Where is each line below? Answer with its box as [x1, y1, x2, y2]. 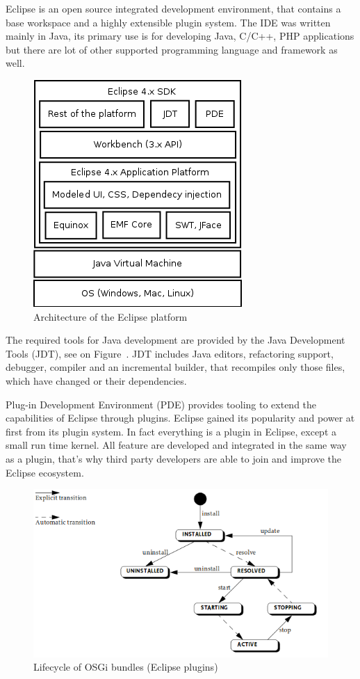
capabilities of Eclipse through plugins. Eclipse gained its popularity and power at [6, 410, 355, 425]
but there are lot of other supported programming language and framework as [6, 42, 338, 56]
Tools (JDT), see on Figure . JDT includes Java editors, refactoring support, [6, 346, 334, 360]
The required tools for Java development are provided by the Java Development [6, 333, 345, 347]
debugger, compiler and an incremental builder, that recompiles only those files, [6, 360, 345, 374]
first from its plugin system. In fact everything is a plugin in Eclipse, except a [6, 424, 336, 438]
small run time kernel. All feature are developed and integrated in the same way [6, 438, 347, 452]
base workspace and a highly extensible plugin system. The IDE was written [6, 15, 331, 29]
